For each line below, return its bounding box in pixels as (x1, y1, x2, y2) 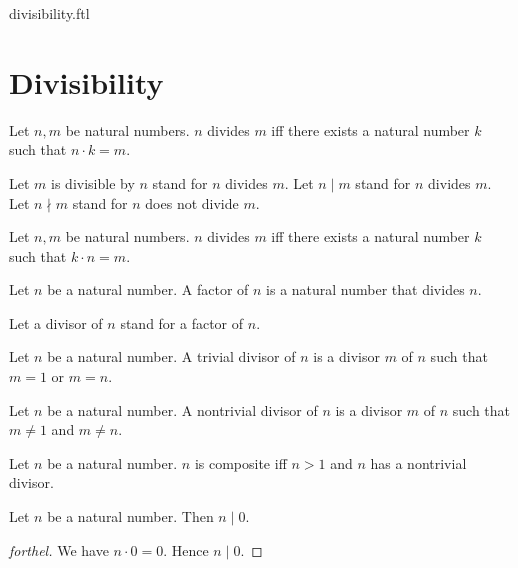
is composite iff (194, 452, 287, 473)
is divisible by (51, 172, 135, 193)
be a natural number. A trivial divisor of (47, 346, 296, 367)
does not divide (145, 192, 239, 213)
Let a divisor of (9, 312, 103, 333)
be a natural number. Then (47, 506, 214, 527)
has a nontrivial (370, 452, 467, 473)
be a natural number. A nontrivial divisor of (47, 399, 318, 420)
